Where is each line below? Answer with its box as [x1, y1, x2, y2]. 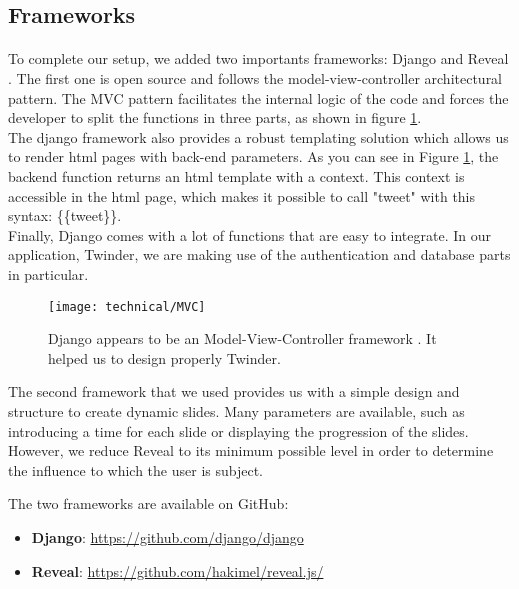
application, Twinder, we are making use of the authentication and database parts [8, 244, 511, 265]
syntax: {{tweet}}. [8, 205, 122, 226]
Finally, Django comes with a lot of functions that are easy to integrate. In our [8, 224, 491, 245]
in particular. [8, 263, 89, 284]
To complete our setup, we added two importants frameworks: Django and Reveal [8, 48, 509, 69]
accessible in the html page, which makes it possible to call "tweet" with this [8, 185, 476, 206]
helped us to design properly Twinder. [48, 347, 281, 368]
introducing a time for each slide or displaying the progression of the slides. [8, 420, 469, 441]
